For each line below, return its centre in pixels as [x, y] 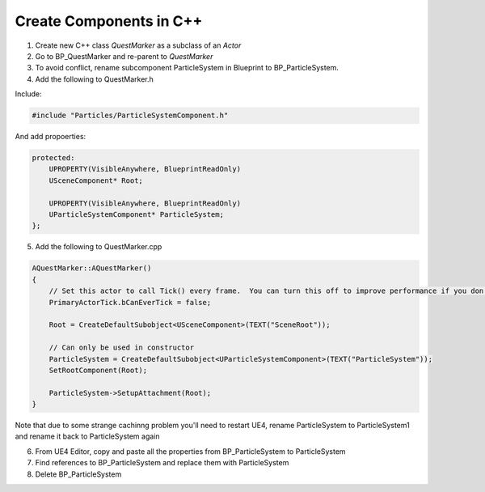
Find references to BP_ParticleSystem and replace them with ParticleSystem [162, 463]
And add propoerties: [51, 137]
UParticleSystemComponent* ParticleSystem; [136, 215]
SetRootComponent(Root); [98, 370]
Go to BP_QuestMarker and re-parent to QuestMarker [124, 56]
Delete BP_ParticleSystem [78, 474]
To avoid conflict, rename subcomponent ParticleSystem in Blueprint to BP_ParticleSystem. [187, 68]
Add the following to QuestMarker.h [94, 79]
